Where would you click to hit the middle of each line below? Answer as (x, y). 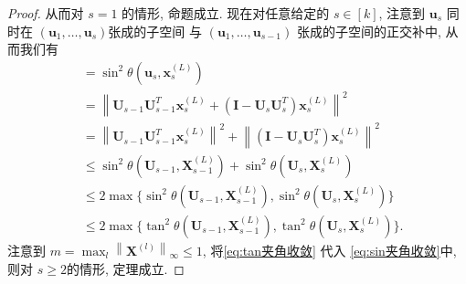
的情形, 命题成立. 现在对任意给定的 (226, 13)
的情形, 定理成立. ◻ (125, 268)
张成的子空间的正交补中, (369, 31)
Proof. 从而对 (46, 13)
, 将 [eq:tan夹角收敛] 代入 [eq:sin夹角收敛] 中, (329, 250)
